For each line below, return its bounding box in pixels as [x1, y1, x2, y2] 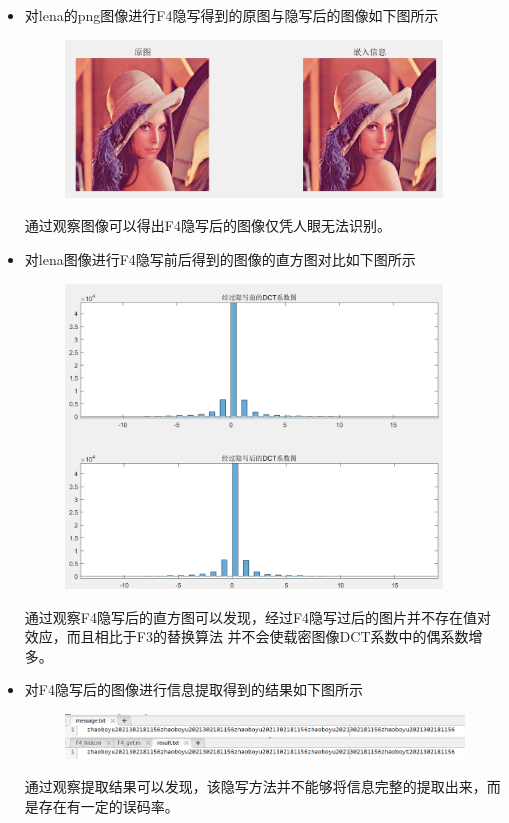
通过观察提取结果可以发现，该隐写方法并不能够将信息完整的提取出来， [24, 776, 487, 797]
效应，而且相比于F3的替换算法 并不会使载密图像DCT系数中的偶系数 [24, 626, 469, 647]
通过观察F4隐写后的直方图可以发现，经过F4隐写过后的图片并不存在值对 [24, 606, 492, 627]
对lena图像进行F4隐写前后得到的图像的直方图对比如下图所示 [24, 248, 416, 269]
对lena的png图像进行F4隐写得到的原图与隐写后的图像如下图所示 [24, 5, 439, 25]
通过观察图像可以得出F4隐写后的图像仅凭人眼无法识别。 [24, 215, 391, 236]
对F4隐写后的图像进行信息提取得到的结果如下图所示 [24, 679, 363, 700]
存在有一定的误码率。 [38, 795, 179, 816]
